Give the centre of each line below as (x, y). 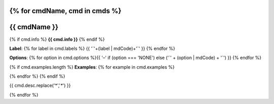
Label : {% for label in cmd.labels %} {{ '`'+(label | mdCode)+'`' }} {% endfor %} (92, 48)
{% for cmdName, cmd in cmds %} (65, 11)
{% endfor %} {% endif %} (37, 76)
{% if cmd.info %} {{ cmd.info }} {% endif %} (57, 39)
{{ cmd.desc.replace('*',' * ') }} (40, 85)
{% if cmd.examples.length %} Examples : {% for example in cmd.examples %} (92, 67)
